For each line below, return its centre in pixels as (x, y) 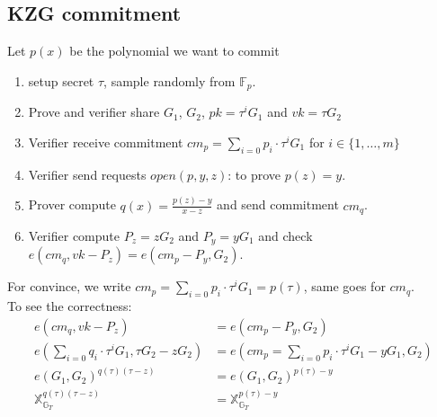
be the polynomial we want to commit (174, 51)
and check (285, 235)
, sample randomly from (169, 80)
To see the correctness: (70, 306)
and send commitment (278, 204)
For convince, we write (69, 286)
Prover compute (72, 204)
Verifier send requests (87, 174)
